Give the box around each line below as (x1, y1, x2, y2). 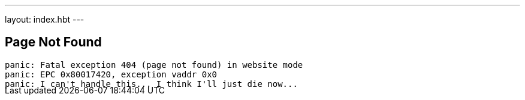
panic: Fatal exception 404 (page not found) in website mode (5, 60, 303, 70)
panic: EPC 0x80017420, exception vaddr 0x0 (5, 69, 218, 79)
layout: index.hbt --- (5, 14, 85, 24)
